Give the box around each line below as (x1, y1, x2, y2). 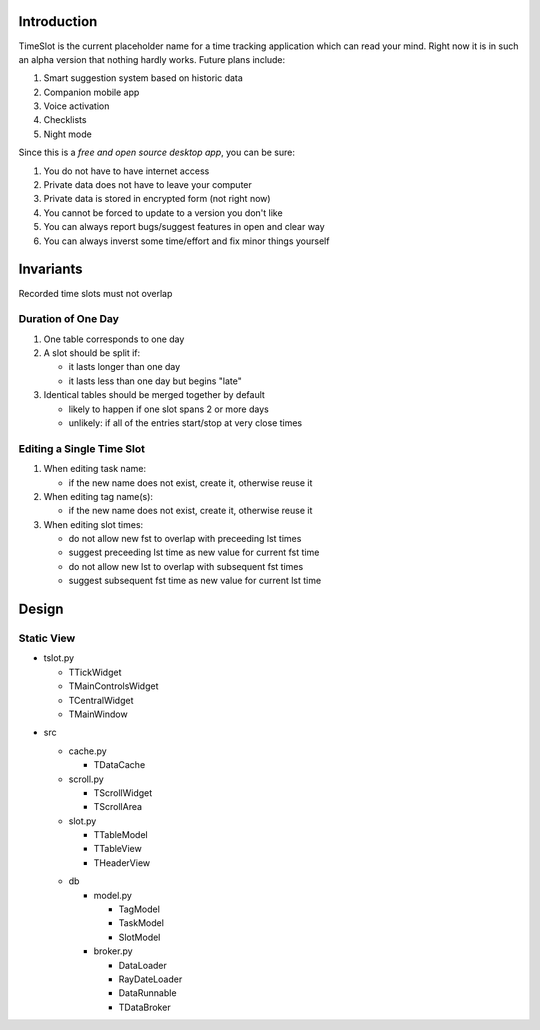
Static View (18, 631, 76, 645)
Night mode (43, 128, 92, 140)
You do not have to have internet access (43, 165, 210, 177)
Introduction (18, 13, 98, 30)
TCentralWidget (68, 694, 134, 706)
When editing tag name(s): (43, 490, 154, 502)
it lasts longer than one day (68, 361, 181, 373)
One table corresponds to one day (43, 333, 185, 345)
